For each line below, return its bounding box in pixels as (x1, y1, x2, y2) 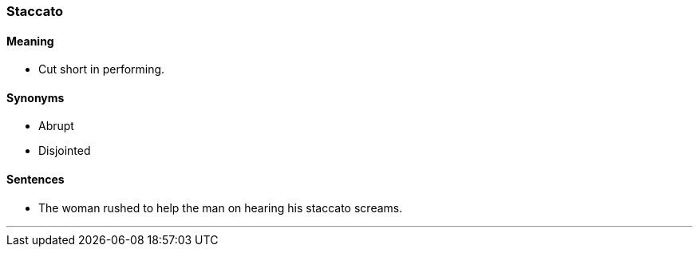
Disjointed (38, 144, 91, 158)
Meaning (6, 34, 54, 48)
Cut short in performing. (38, 62, 165, 77)
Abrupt (38, 119, 74, 133)
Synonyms (6, 90, 65, 105)
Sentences (6, 172, 65, 187)
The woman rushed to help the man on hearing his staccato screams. (38, 200, 403, 215)
